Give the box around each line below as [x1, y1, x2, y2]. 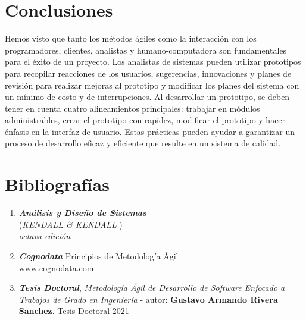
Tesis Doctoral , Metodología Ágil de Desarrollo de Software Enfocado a [18, 281, 285, 294]
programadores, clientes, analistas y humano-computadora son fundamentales [5, 43, 287, 56]
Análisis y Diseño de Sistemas [18, 206, 146, 219]
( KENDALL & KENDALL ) [18, 218, 123, 230]
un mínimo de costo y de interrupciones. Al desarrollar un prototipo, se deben [5, 90, 290, 103]
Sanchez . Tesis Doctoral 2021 [18, 305, 129, 317]
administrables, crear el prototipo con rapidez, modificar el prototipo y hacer [5, 114, 286, 126]
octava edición [18, 230, 71, 242]
